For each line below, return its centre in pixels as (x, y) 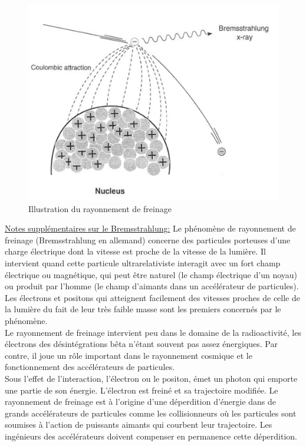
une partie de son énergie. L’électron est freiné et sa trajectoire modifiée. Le (142, 390)
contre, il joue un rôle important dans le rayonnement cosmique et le (129, 355)
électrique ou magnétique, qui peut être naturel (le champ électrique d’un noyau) (151, 274)
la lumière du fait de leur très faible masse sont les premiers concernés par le (143, 309)
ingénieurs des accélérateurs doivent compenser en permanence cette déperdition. (151, 436)
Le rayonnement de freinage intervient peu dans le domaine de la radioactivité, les (153, 332)
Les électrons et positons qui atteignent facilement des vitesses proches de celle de (152, 297)
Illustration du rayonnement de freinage (100, 208)
